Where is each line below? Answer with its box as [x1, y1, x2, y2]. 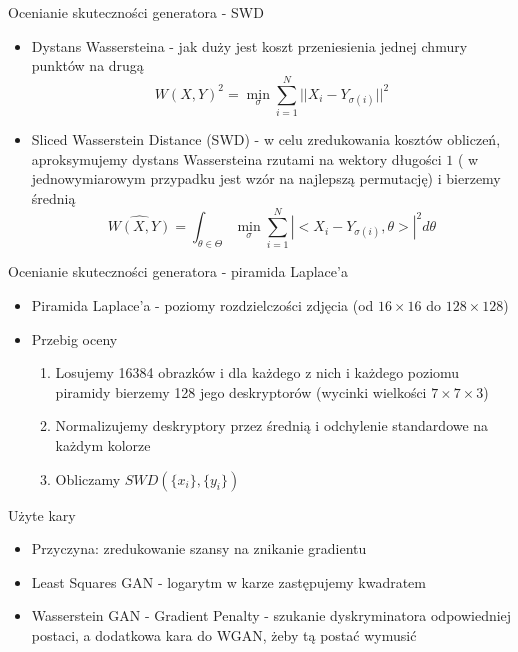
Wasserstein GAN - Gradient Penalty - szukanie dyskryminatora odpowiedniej [31, 605, 512, 626]
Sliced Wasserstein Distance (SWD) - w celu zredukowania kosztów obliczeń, [31, 128, 501, 149]
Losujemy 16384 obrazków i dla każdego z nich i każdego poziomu [55, 362, 460, 383]
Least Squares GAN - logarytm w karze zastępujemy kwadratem [31, 571, 426, 592]
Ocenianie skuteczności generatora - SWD [8, 2, 264, 22]
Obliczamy [55, 468, 121, 489]
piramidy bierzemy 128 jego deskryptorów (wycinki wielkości [55, 381, 427, 402]
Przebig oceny [31, 328, 118, 349]
